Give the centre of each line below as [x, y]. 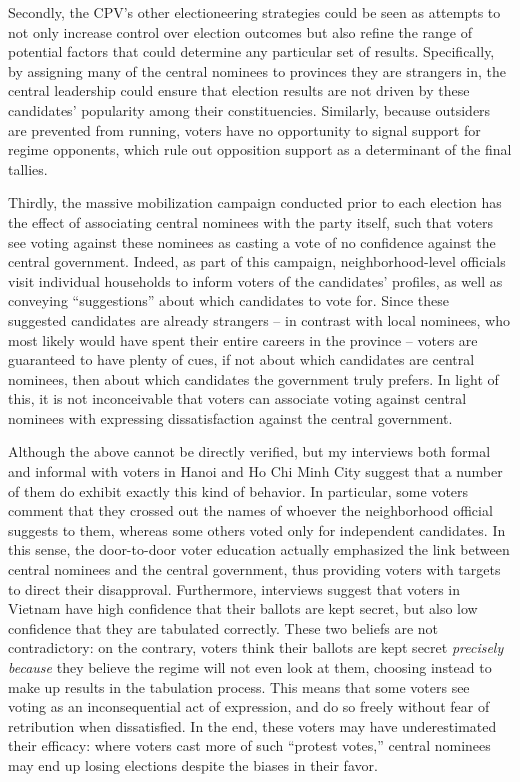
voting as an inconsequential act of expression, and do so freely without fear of [249, 706]
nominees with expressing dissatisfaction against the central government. [230, 417]
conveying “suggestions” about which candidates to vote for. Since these [229, 300]
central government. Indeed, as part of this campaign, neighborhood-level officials [257, 261]
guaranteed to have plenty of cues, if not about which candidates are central [241, 359]
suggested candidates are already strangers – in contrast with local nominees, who [259, 319]
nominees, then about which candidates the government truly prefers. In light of [253, 378]
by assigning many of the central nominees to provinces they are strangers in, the [257, 70]
